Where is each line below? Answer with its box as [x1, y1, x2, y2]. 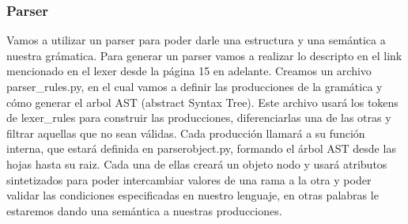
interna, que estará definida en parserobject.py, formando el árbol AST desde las [6, 140, 396, 157]
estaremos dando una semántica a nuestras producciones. [6, 202, 282, 218]
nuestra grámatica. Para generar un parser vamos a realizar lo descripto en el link [6, 47, 402, 63]
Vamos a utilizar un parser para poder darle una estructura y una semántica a [6, 32, 386, 48]
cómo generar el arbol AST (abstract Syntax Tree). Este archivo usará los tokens [6, 93, 399, 110]
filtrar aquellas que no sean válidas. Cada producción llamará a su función [6, 124, 365, 141]
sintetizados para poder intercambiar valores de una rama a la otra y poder [6, 171, 372, 188]
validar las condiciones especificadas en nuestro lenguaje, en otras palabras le [6, 187, 379, 203]
